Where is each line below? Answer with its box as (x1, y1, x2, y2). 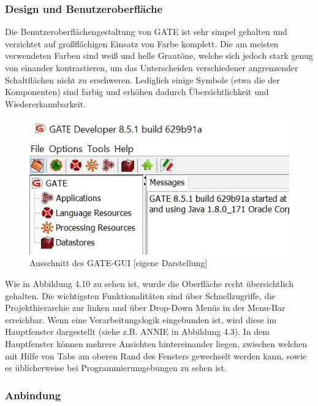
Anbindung (5, 387, 61, 402)
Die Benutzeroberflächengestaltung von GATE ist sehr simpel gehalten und (5, 25, 287, 38)
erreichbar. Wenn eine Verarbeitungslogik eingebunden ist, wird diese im (5, 313, 277, 326)
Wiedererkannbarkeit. (5, 97, 86, 110)
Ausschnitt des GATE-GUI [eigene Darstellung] (29, 256, 208, 269)
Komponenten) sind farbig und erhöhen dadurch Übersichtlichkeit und (5, 85, 269, 98)
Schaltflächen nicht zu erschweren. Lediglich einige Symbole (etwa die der (5, 73, 280, 86)
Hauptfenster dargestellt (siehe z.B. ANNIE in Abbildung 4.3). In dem (5, 325, 270, 338)
